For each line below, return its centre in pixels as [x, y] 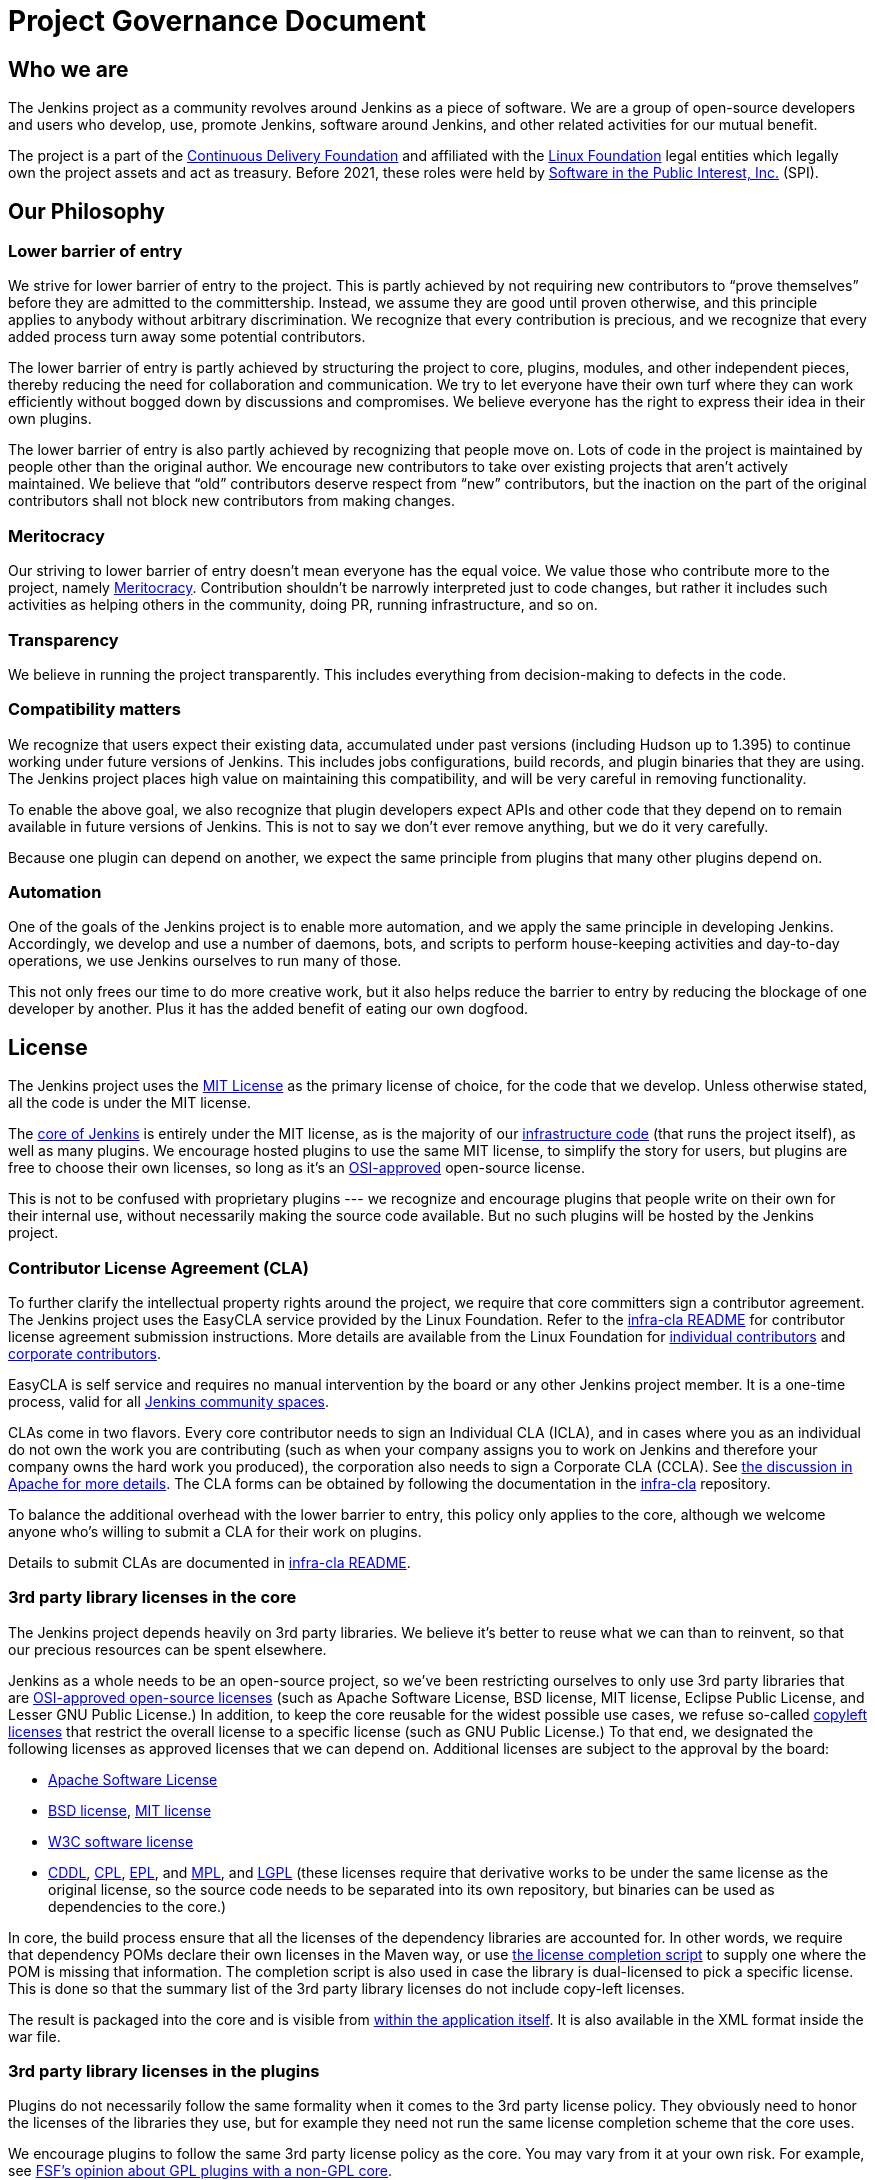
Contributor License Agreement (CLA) [158, 1267]
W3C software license [121, 1841]
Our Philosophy [86, 211]
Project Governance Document [217, 21]
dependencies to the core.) [137, 1906]
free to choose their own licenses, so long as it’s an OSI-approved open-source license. [296, 1168]
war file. [34, 2036]
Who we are [68, 69]
